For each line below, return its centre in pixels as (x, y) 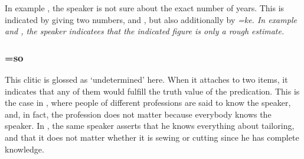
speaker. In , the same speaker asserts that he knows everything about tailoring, (150, 126)
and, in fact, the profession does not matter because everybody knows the (138, 114)
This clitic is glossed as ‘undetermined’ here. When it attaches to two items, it (146, 79)
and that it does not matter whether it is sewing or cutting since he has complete (152, 137)
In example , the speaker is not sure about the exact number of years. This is (145, 8)
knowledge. (24, 149)
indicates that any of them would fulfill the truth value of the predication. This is (152, 91)
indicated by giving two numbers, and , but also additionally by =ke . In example (151, 19)
